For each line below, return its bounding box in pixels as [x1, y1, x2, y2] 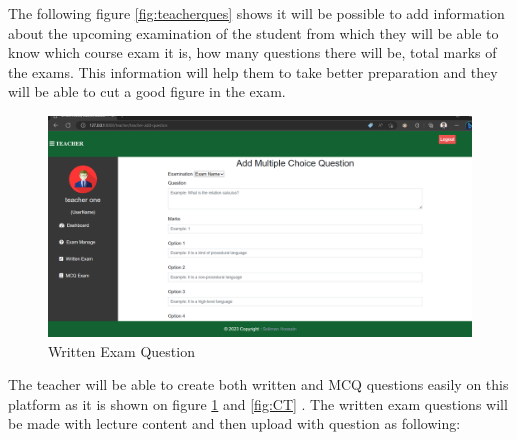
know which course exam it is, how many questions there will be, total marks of [8, 42, 497, 63]
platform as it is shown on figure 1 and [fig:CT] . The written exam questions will [8, 393, 508, 414]
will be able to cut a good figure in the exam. [8, 81, 286, 102]
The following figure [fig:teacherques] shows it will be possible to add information [8, 3, 505, 23]
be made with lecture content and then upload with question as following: [8, 413, 461, 434]
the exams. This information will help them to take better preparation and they [8, 61, 498, 82]
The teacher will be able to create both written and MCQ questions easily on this [8, 374, 509, 395]
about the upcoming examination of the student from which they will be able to [8, 22, 499, 43]
